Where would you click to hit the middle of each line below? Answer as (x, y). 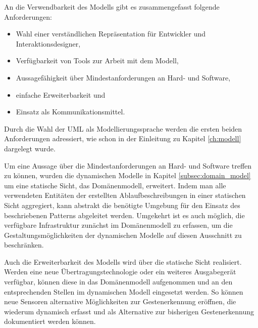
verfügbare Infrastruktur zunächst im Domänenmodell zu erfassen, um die (118, 225)
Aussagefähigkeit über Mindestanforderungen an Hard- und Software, (123, 77)
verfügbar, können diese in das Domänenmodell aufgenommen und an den (118, 282)
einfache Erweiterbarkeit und (61, 94)
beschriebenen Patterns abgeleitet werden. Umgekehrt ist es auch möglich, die (124, 215)
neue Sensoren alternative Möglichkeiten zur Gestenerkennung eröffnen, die (120, 301)
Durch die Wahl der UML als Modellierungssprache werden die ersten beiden (123, 128)
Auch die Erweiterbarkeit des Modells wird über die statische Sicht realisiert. (123, 261)
